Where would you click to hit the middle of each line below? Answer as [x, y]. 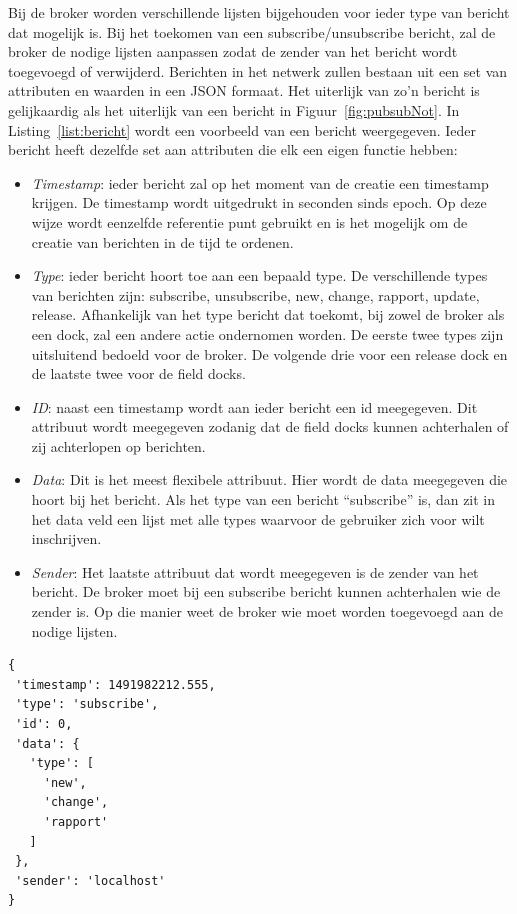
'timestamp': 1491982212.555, [115, 684]
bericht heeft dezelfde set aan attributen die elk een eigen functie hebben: [233, 149]
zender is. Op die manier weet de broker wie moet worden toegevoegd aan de [267, 611]
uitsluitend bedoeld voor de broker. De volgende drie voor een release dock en [269, 353]
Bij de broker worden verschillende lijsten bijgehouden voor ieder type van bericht [259, 12]
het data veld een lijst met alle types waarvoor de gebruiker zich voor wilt [258, 518]
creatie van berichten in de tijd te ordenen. [162, 241]
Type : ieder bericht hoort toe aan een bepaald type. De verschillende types [259, 275]
